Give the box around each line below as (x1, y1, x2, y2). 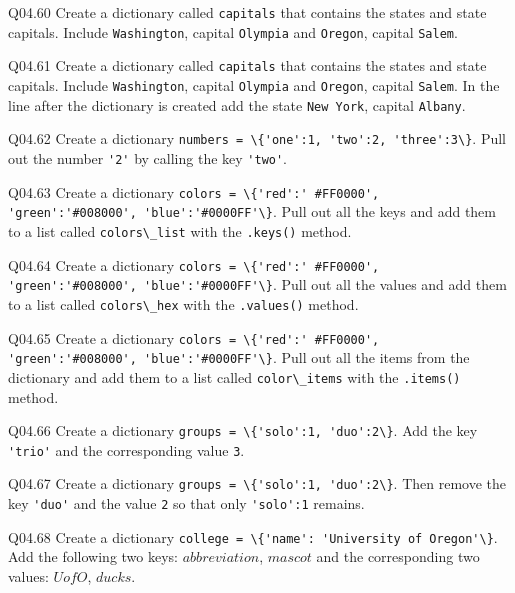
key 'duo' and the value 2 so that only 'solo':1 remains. (8, 493, 365, 514)
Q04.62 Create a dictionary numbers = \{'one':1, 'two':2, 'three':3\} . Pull (8, 128, 506, 149)
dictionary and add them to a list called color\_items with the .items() (8, 366, 461, 387)
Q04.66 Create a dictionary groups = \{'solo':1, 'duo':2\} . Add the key (8, 420, 478, 441)
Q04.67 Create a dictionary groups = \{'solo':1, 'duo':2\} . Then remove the (8, 473, 506, 494)
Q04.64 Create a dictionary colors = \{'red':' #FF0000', (8, 254, 380, 275)
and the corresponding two (316, 546, 480, 567)
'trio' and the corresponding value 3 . (8, 439, 245, 460)
